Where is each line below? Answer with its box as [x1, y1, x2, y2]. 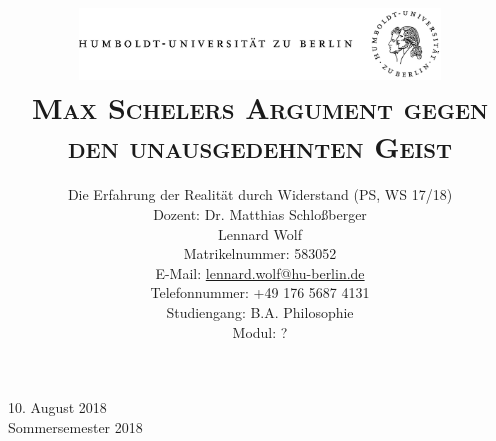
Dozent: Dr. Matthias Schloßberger [153, 204, 367, 225]
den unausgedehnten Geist [67, 126, 453, 167]
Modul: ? [232, 321, 288, 342]
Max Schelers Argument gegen [31, 87, 489, 128]
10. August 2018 [8, 397, 107, 418]
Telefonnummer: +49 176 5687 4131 [150, 282, 370, 303]
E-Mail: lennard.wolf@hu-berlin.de [155, 262, 365, 283]
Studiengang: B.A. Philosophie [166, 301, 354, 322]
